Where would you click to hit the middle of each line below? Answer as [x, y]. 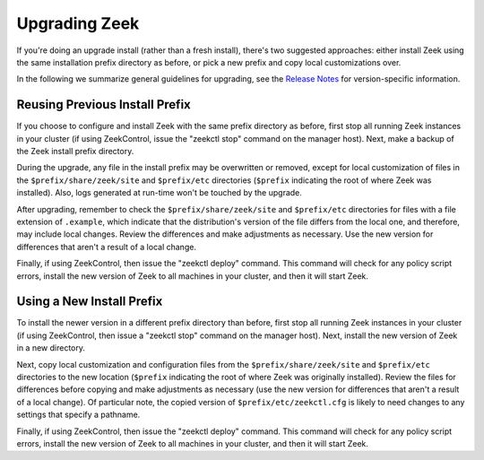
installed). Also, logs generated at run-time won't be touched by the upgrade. [159, 193]
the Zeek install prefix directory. [75, 152]
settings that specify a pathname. [78, 415]
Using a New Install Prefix [90, 302]
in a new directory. [51, 348]
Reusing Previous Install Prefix [104, 104]
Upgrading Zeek [78, 23]
